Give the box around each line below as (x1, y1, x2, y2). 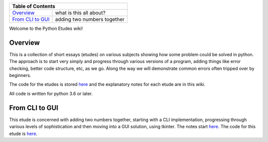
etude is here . (9, 131, 38, 137)
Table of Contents (12, 3, 56, 9)
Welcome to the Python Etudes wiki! (9, 25, 83, 31)
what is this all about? (55, 9, 106, 16)
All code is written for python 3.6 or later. (9, 90, 93, 96)
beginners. (9, 72, 32, 78)
